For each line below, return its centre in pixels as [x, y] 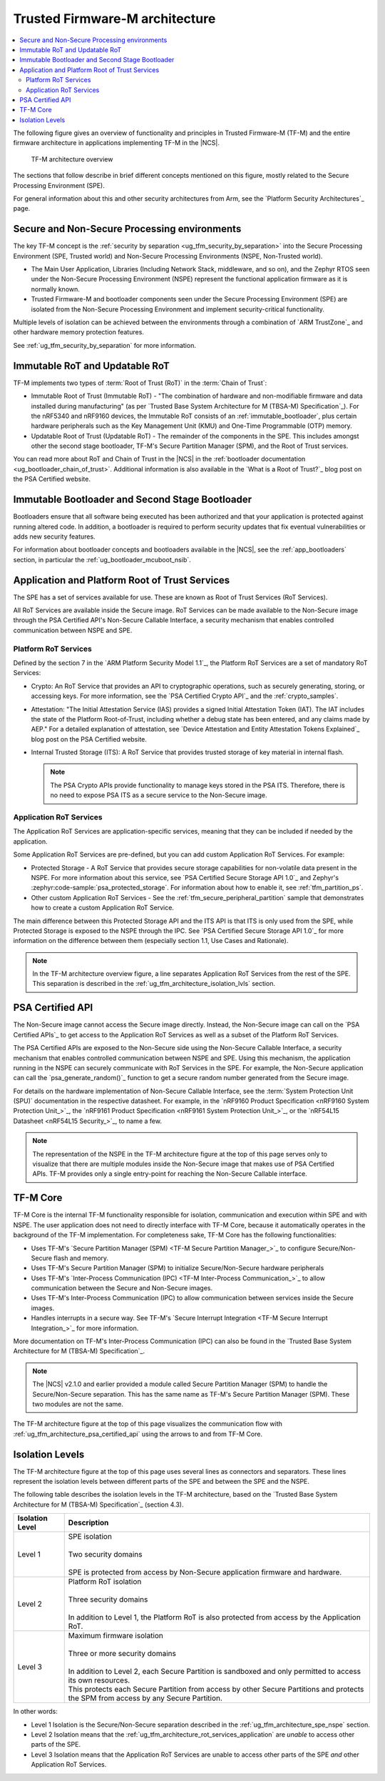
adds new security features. [54, 537]
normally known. [55, 289]
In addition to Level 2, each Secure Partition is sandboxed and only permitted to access [215, 1672]
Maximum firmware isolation [116, 1636]
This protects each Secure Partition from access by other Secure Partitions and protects [216, 1690]
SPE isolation [90, 1537]
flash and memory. [81, 1258]
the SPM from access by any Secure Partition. [145, 1698]
